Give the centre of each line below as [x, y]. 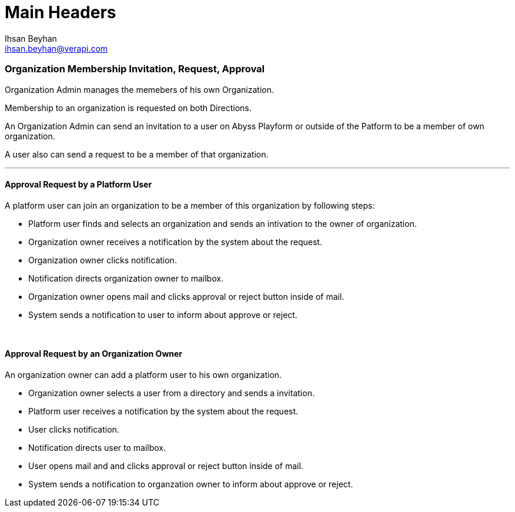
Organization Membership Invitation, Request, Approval [135, 69]
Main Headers [61, 12]
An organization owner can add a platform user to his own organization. [143, 374]
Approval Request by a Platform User [78, 185]
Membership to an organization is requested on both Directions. [128, 108]
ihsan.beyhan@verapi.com [56, 48]
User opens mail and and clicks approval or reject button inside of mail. [166, 466]
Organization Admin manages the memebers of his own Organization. [140, 89]
